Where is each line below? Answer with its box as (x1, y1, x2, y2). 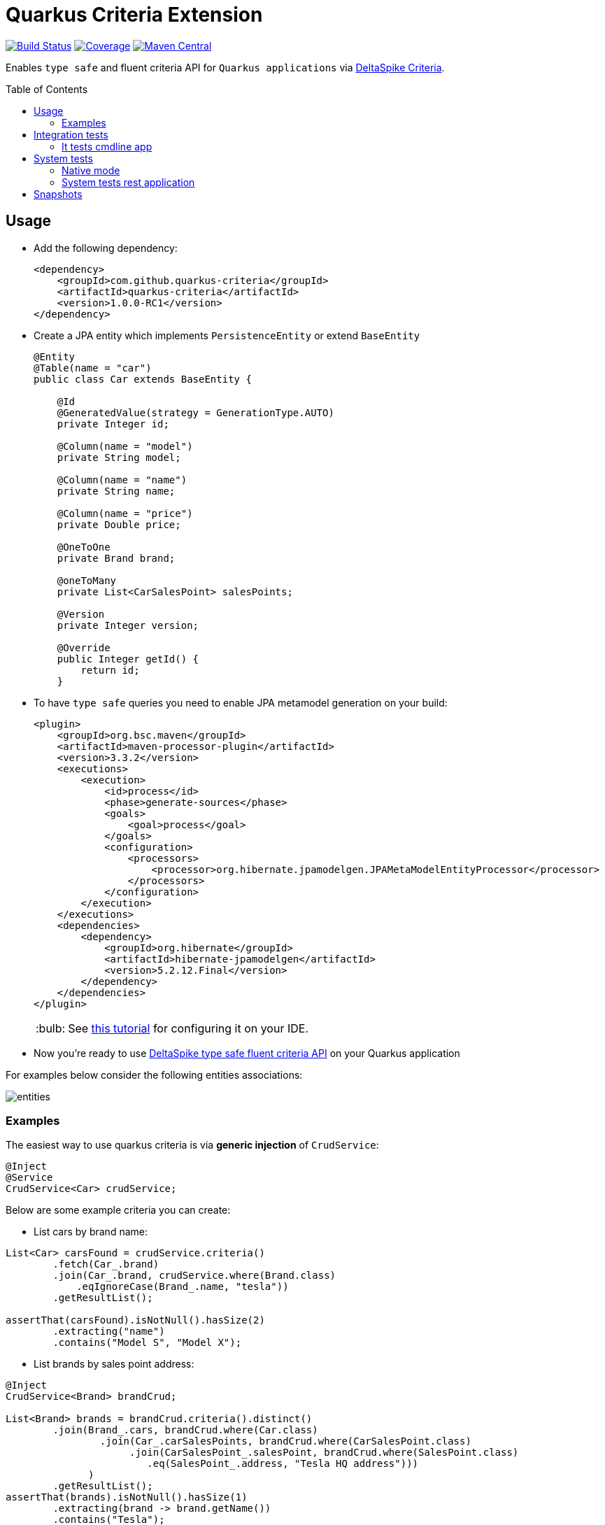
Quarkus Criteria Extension (6, 3, 263, 27)
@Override (57, 641, 111, 653)
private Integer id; (57, 418, 169, 430)
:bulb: (36, 1021, 66, 1035)
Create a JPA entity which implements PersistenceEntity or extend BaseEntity (34, 329, 420, 341)
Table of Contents (6, 83, 88, 95)
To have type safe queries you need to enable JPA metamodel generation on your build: (34, 696, 448, 709)
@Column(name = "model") (57, 440, 193, 452)
